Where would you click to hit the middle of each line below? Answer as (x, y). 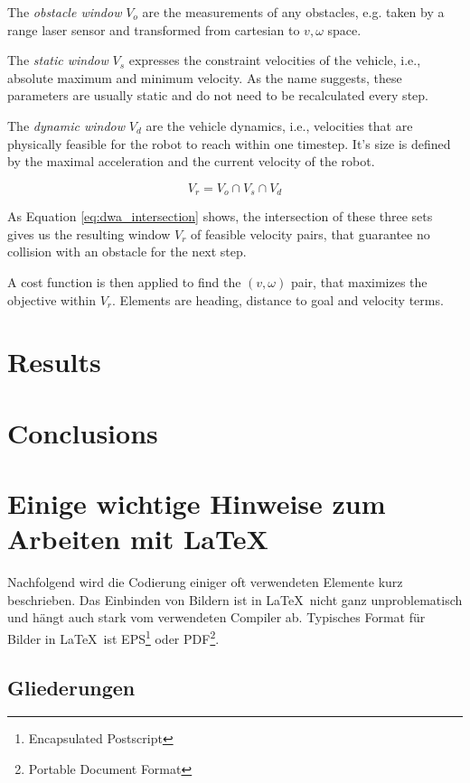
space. (344, 29)
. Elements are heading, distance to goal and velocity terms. (278, 299)
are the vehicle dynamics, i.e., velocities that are (279, 125)
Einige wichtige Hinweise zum (197, 503)
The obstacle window (65, 12)
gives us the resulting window (89, 233)
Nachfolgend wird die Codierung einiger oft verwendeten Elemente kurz (205, 582)
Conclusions (83, 432)
